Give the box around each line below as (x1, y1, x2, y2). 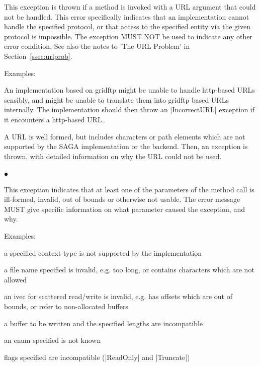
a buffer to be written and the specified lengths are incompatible (4, 318, 203, 328)
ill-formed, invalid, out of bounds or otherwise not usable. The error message (4, 194, 240, 204)
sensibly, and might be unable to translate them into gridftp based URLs (4, 94, 229, 105)
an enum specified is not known (4, 335, 101, 345)
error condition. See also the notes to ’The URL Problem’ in (4, 41, 190, 51)
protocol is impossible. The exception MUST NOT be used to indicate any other (4, 31, 252, 41)
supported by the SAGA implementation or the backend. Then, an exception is (4, 141, 248, 152)
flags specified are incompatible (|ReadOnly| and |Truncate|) (4, 351, 190, 362)
